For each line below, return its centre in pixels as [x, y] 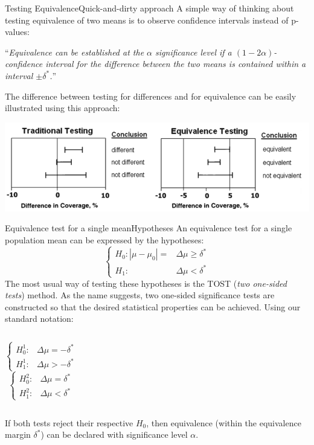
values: [17, 32]
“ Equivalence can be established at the [75, 52]
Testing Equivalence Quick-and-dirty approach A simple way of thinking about [149, 8]
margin [18, 434]
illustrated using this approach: [62, 108]
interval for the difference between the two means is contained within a [176, 64]
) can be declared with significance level [114, 434]
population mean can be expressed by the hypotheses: [104, 239]
